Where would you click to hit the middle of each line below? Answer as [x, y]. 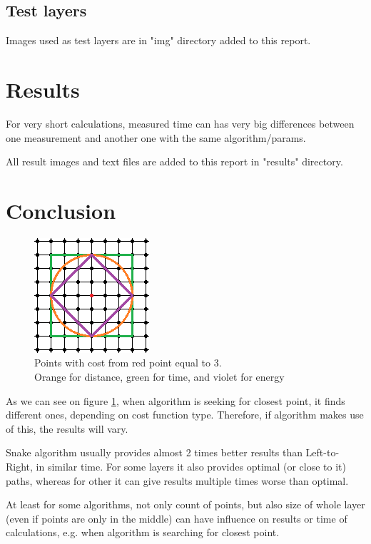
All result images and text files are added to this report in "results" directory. [174, 161]
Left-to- [322, 452]
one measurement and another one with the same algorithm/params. [156, 137]
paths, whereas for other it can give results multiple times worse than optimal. [177, 480]
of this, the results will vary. [67, 428]
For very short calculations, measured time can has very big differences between [180, 123]
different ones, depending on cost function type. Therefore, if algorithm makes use [185, 415]
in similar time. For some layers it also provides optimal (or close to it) [191, 466]
